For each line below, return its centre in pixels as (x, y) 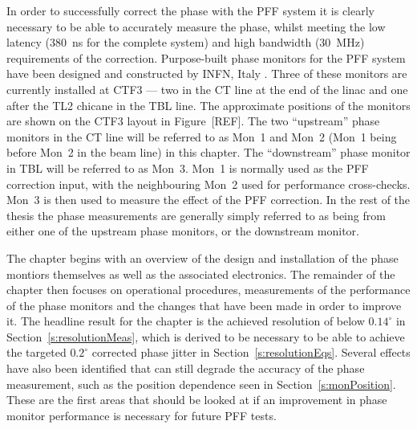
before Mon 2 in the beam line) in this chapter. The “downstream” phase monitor (208, 152)
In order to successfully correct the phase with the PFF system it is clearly (190, 10)
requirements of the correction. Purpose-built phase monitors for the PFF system (206, 57)
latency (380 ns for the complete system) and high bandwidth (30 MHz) (186, 42)
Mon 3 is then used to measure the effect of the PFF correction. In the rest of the (208, 200)
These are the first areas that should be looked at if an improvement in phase (197, 400)
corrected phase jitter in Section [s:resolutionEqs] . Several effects (251, 352)
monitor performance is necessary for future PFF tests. (142, 415)
